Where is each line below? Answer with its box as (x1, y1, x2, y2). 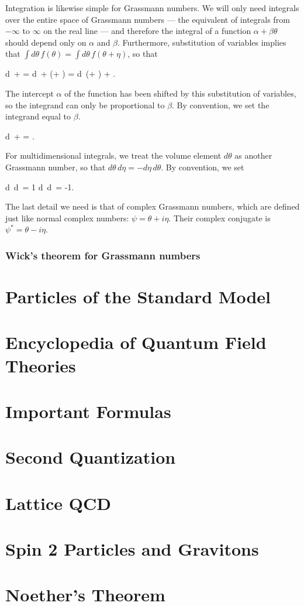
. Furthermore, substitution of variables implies (118, 36, 286, 48)
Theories (5, 353, 76, 377)
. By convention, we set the (172, 98, 270, 111)
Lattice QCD (5, 491, 111, 515)
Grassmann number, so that (5, 160, 106, 173)
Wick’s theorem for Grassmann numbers (5, 248, 201, 262)
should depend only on (5, 36, 87, 48)
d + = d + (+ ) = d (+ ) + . (5, 67, 116, 80)
